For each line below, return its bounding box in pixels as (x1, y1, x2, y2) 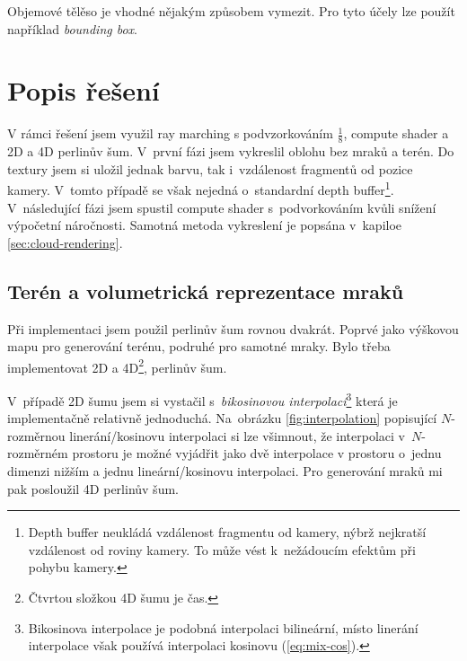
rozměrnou (7, 426, 66, 445)
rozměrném (7, 444, 68, 463)
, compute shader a (343, 124, 449, 143)
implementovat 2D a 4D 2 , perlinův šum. (7, 355, 227, 376)
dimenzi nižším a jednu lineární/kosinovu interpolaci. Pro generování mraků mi (7, 462, 443, 480)
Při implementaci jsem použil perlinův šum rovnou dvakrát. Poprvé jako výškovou (7, 319, 459, 338)
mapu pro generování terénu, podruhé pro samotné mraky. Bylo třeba (7, 337, 391, 356)
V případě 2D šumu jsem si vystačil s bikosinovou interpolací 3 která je (7, 389, 398, 410)
